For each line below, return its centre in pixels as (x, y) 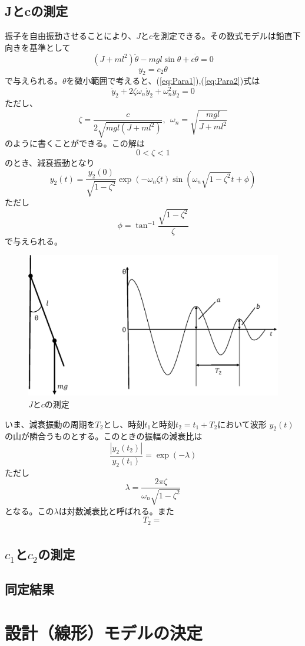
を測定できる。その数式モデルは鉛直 (223, 36)
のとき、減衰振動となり (50, 162)
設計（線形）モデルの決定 (104, 632)
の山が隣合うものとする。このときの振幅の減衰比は (104, 436)
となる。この (29, 510)
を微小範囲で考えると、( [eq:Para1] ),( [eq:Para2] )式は (163, 81)
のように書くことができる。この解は (75, 143)
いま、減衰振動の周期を (50, 424)
